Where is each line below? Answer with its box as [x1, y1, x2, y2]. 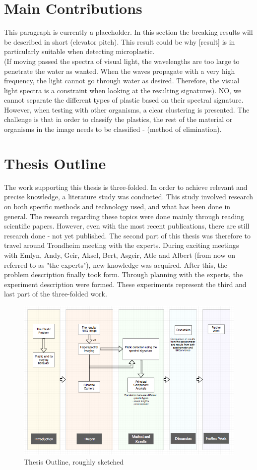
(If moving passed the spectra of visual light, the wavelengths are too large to [4, 56, 240, 66]
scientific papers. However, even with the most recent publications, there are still [4, 221, 250, 231]
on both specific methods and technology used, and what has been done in [4, 201, 231, 211]
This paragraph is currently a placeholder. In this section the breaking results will [4, 27, 253, 37]
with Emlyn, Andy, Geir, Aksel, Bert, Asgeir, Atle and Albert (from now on [4, 249, 235, 260]
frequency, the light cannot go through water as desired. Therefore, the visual [4, 75, 240, 86]
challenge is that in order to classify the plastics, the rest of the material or [4, 114, 233, 124]
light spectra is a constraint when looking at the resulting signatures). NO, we [4, 85, 242, 95]
